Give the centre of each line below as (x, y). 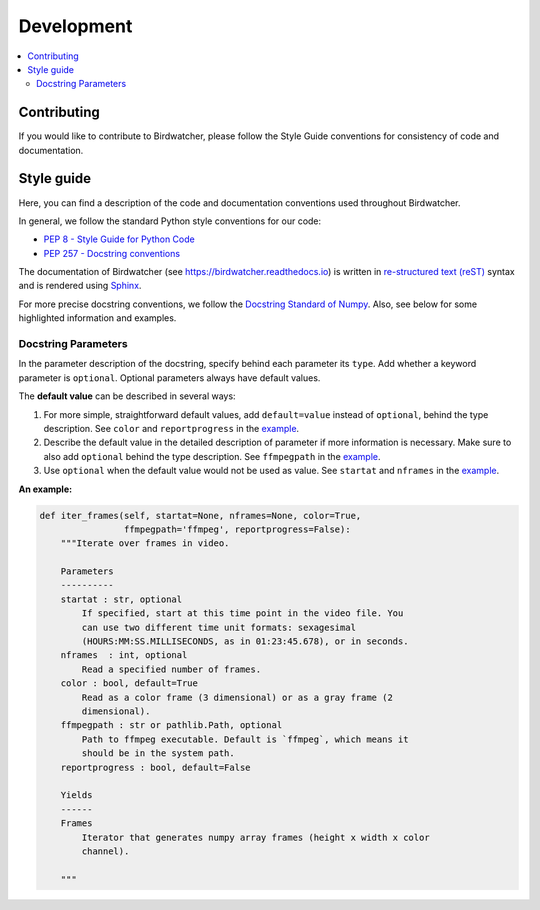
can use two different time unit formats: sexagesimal (219, 627)
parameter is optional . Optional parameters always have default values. (169, 377)
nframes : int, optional (124, 655)
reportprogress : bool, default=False (155, 767)
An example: (45, 489)
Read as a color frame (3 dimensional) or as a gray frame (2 (237, 697)
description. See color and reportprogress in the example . (171, 428)
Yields (76, 795)
